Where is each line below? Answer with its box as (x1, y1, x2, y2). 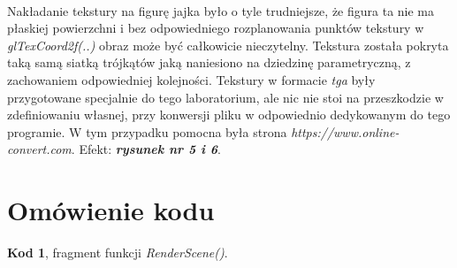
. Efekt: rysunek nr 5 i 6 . (71, 140, 221, 158)
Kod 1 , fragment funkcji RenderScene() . (7, 243, 228, 262)
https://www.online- (291, 122, 400, 141)
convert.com (7, 140, 72, 158)
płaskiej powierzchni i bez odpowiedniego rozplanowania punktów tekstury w (7, 19, 424, 37)
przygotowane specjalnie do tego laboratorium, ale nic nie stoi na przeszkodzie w (7, 88, 444, 106)
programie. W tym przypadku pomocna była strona (7, 122, 287, 141)
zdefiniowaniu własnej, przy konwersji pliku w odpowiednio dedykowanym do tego (7, 105, 451, 124)
